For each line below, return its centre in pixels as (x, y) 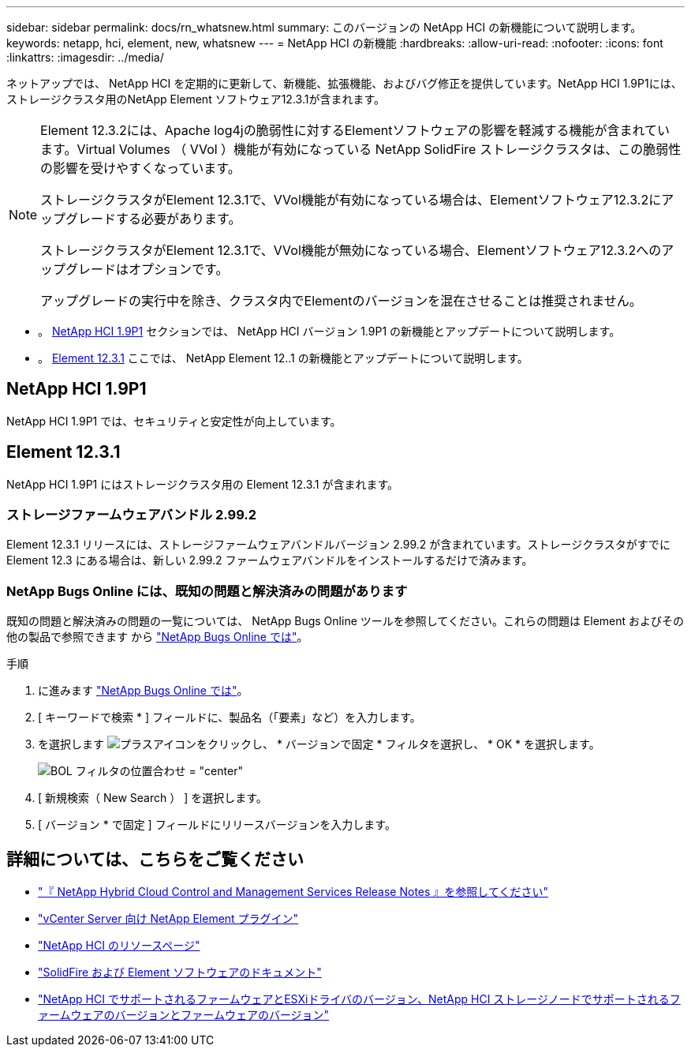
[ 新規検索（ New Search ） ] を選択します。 (153, 798)
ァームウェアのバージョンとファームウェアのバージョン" (184, 1015)
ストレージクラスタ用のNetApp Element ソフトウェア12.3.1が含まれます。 (196, 99)
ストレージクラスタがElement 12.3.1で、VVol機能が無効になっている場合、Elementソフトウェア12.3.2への (351, 250)
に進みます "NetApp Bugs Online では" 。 (143, 691)
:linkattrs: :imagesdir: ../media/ (85, 57)
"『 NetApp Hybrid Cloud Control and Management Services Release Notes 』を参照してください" (293, 892)
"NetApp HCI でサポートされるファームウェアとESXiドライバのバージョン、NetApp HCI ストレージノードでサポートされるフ (359, 999)
